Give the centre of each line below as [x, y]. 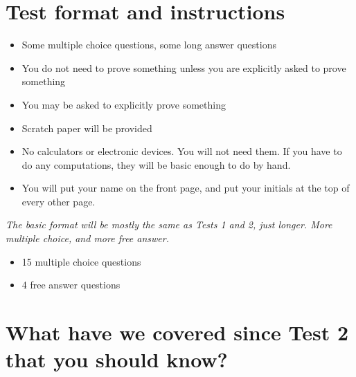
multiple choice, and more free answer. [88, 238]
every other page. [59, 201]
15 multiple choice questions [81, 261]
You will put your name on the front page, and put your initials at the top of [186, 188]
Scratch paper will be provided [87, 128]
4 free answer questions [71, 285]
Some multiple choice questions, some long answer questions [149, 45]
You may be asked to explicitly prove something [124, 104]
